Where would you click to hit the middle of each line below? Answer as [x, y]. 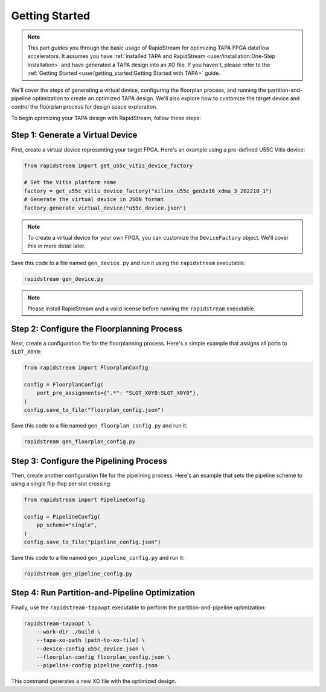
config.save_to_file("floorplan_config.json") [94, 410]
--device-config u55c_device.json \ [91, 649]
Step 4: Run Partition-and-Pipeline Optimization [103, 593]
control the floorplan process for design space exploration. [85, 107]
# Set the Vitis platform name [70, 182]
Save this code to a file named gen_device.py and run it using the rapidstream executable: [128, 263]
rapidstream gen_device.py [64, 279]
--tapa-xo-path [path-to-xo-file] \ [91, 640]
